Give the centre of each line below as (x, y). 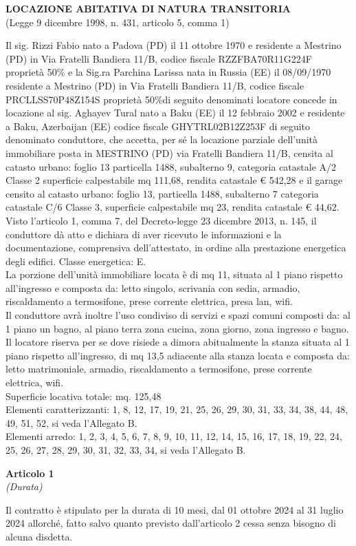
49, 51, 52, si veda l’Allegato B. (71, 422)
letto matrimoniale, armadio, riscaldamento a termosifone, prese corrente (159, 369)
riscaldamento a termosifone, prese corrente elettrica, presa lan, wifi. (149, 301)
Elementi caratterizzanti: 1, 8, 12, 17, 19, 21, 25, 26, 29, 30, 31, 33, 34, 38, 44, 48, (177, 409)
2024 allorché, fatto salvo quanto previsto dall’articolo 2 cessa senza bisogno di (171, 523)
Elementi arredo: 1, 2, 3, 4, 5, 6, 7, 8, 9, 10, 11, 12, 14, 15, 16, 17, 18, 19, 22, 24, (174, 436)
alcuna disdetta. (39, 536)
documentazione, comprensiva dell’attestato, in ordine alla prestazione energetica (176, 248)
